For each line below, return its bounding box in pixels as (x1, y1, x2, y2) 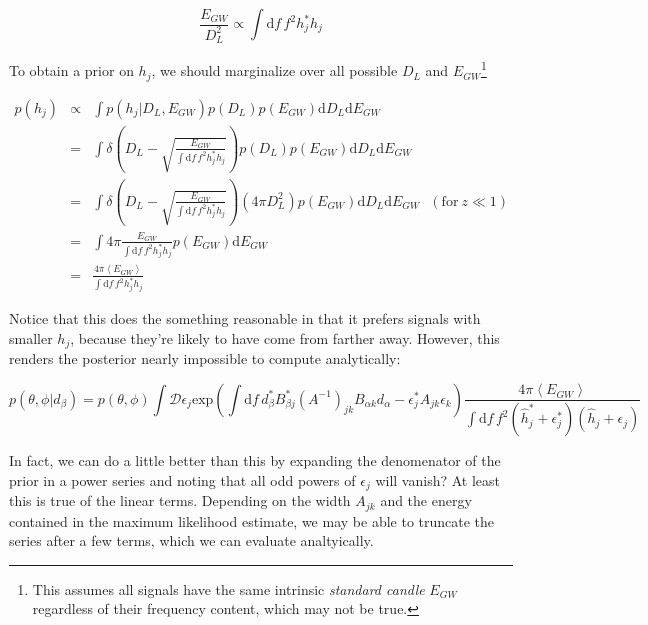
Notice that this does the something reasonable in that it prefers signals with (9, 308, 481, 329)
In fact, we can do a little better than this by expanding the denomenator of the (9, 450, 501, 471)
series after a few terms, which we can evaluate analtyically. (9, 530, 374, 551)
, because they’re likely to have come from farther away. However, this (70, 327, 500, 348)
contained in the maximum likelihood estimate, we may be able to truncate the (9, 510, 495, 531)
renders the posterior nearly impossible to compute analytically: (9, 348, 401, 369)
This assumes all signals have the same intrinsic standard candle (32, 578, 425, 599)
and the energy (380, 490, 472, 511)
